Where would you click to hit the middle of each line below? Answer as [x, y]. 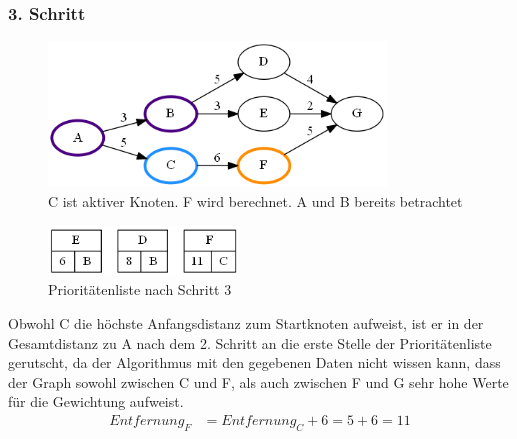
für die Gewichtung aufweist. [96, 401]
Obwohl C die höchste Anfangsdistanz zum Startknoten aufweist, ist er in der [246, 323]
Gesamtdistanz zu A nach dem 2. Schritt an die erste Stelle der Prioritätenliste [250, 342]
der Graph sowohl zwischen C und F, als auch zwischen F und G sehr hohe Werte [258, 381]
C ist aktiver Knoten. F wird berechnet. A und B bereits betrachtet [255, 201]
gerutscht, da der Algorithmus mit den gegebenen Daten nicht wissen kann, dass [254, 362]
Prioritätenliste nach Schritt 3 [140, 289]
